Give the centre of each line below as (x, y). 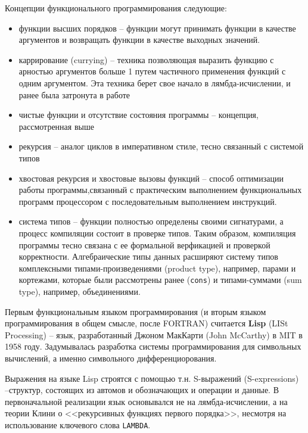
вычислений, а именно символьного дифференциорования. (111, 358)
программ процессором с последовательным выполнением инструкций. (148, 201)
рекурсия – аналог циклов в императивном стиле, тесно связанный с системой (161, 146)
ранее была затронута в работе (74, 94)
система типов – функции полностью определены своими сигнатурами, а (151, 221)
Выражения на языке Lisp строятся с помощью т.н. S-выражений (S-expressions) (152, 378)
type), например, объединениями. (80, 291)
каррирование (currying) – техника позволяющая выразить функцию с (146, 59)
